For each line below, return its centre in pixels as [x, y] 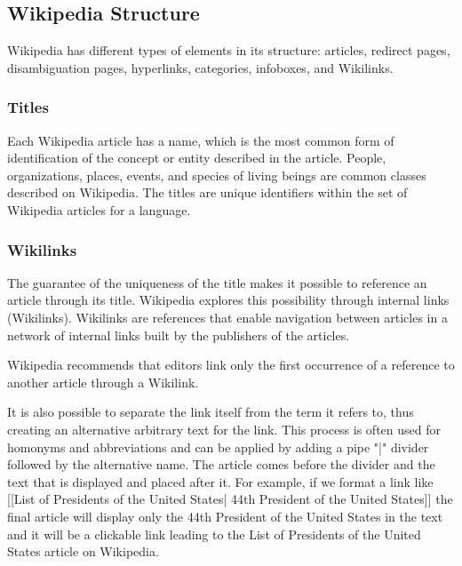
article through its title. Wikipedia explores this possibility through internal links [228, 300]
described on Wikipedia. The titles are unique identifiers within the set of [207, 192]
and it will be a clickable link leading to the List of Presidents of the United [214, 534]
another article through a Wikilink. [103, 382]
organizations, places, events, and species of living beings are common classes [217, 175]
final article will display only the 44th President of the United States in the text [225, 516]
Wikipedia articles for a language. [99, 209]
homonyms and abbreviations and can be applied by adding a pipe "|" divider [218, 446]
